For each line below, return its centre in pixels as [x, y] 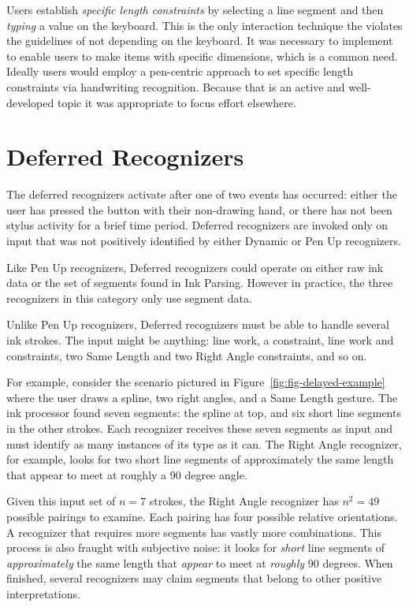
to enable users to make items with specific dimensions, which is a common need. [202, 56]
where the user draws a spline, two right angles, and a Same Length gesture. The [202, 397]
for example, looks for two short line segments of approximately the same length [200, 459]
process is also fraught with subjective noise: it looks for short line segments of [196, 547]
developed [30, 102]
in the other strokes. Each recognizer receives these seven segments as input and [200, 428]
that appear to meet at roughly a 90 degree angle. [127, 474]
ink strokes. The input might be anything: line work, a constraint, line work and [200, 340]
